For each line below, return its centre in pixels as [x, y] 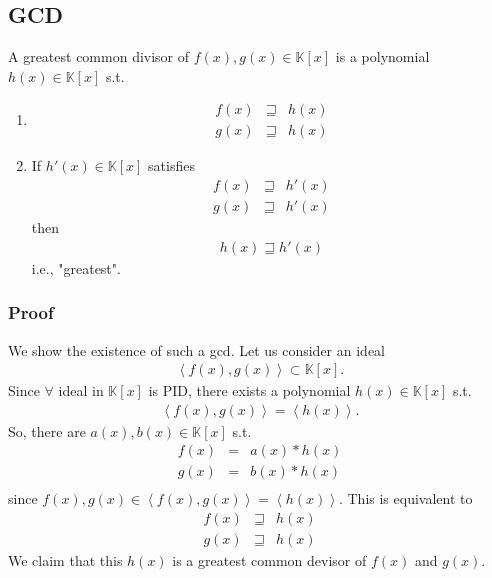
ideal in [81, 390]
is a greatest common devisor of [269, 560]
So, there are [47, 430]
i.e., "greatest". [76, 267]
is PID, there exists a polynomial [249, 390]
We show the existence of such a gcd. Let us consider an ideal [197, 349]
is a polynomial [382, 56]
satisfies [171, 165]
